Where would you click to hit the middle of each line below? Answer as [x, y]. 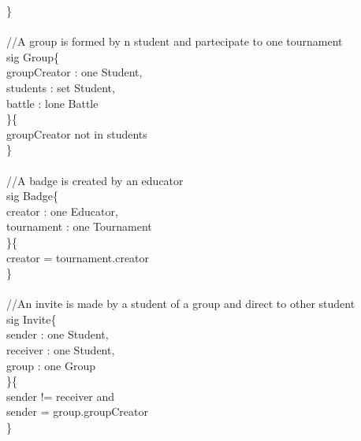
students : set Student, [61, 87]
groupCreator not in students [77, 133]
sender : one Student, [58, 334]
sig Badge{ [32, 196]
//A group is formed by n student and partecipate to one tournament [175, 41]
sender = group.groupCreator [77, 411]
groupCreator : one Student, [74, 72]
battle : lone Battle [52, 103]
